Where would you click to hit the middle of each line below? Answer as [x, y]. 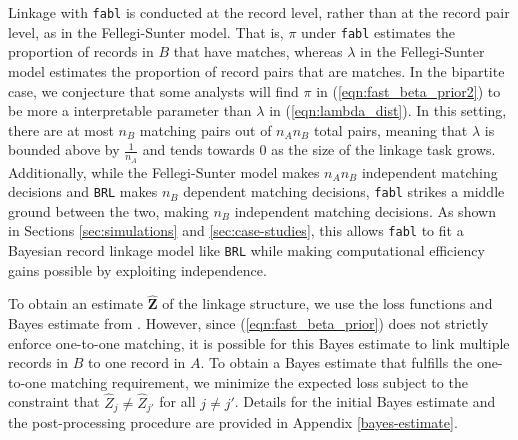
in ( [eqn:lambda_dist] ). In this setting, [388, 110]
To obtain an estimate [76, 303]
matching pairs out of [205, 129]
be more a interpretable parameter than [130, 110]
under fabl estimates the [378, 31]
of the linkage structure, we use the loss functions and [327, 303]
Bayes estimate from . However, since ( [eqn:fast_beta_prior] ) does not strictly [248, 323]
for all [177, 401]
